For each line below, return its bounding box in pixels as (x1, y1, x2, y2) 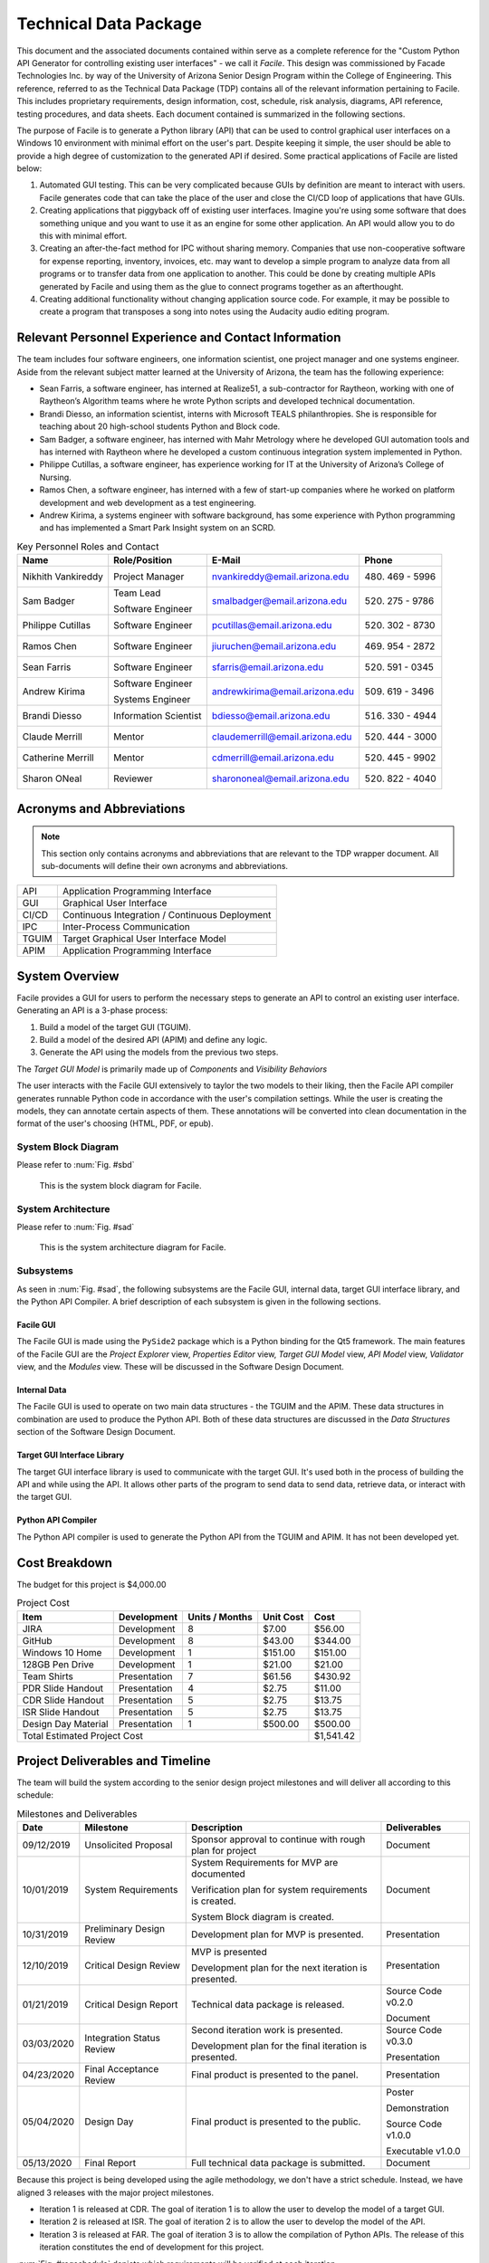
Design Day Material (22, 1717, 109, 1730)
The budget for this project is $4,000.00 (16, 1579, 167, 1590)
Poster (386, 2086, 414, 2099)
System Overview (16, 969, 120, 984)
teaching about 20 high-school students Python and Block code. (39, 421, 281, 432)
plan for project (191, 1845, 257, 1857)
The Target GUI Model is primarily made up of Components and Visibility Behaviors (16, 1064, 328, 1074)
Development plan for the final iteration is (191, 2039, 368, 2052)
